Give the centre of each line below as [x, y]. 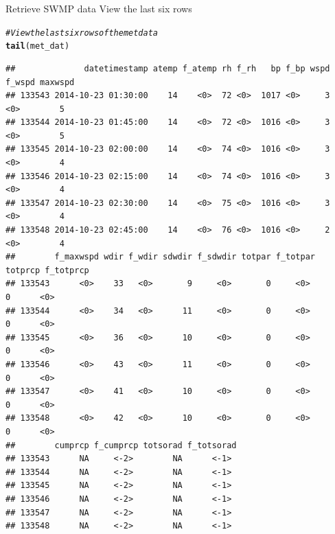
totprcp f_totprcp [47, 270]
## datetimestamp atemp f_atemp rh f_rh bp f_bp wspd [168, 68]
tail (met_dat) [38, 46]
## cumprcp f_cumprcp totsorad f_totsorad [121, 445]
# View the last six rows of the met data [82, 33]
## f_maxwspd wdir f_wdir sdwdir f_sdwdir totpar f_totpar [161, 257]
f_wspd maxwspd [40, 82]
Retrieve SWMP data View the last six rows [99, 8]
